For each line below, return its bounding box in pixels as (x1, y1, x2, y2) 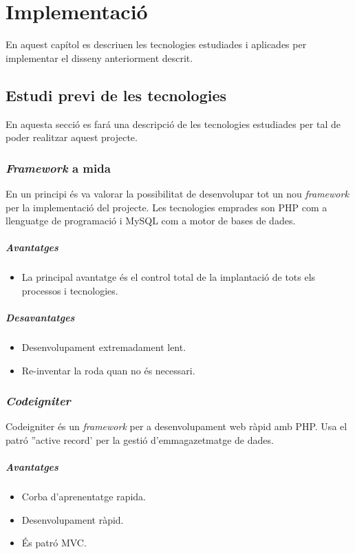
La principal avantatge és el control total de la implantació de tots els (21, 270, 316, 284)
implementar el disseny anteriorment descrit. (6, 50, 193, 65)
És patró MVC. (21, 535, 87, 550)
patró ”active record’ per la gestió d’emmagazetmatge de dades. (6, 433, 274, 447)
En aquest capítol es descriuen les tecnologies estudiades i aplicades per (6, 37, 307, 52)
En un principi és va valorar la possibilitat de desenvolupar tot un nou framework (6, 186, 349, 200)
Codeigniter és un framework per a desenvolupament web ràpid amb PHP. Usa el (6, 419, 347, 434)
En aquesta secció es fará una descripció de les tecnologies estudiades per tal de (6, 116, 341, 131)
